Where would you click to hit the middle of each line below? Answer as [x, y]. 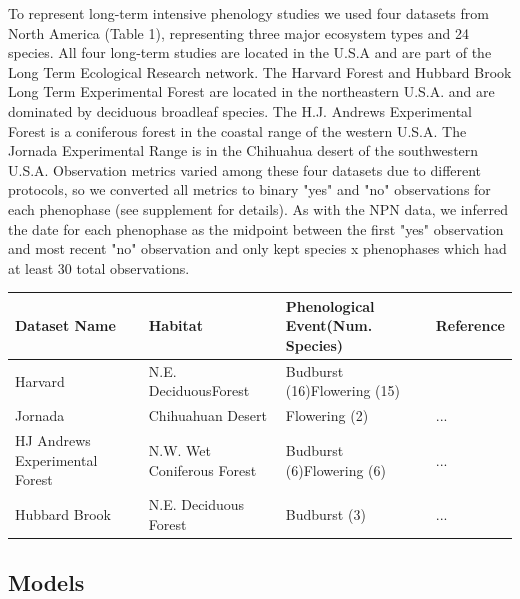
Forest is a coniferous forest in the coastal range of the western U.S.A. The [237, 130]
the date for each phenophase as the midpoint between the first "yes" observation [256, 228]
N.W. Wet [179, 449]
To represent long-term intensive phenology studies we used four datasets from [248, 13]
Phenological [330, 305]
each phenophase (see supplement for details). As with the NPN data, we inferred [258, 208]
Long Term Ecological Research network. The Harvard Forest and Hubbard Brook [260, 71]
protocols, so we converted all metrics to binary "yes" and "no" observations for [249, 189]
